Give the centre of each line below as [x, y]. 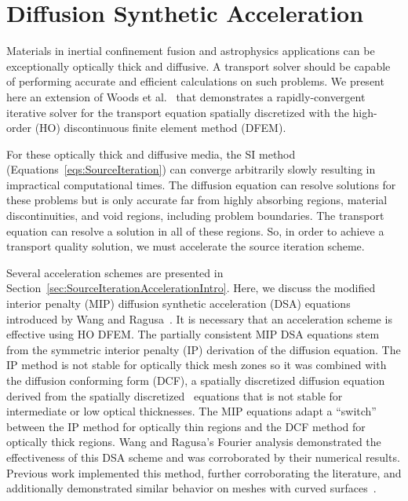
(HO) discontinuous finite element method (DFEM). [160, 128]
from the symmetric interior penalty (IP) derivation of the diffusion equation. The [204, 349]
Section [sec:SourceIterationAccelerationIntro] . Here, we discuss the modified [191, 288]
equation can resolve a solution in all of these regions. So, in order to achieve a [195, 230]
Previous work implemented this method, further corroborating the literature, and [204, 472]
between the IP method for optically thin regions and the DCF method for [186, 426]
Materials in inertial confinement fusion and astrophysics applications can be [191, 51]
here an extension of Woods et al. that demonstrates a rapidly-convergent [186, 96]
